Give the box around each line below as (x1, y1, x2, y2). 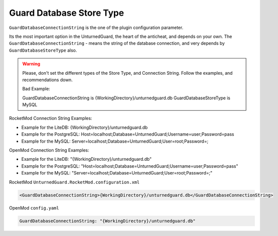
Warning (22, 61, 40, 67)
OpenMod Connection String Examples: (9, 147, 89, 153)
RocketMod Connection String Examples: (9, 116, 92, 121)
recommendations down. (22, 77, 73, 83)
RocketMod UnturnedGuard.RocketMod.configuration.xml (9, 179, 140, 185)
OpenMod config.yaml (9, 205, 59, 211)
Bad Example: (22, 86, 50, 92)
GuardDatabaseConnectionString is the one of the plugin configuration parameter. (9, 25, 184, 30)
